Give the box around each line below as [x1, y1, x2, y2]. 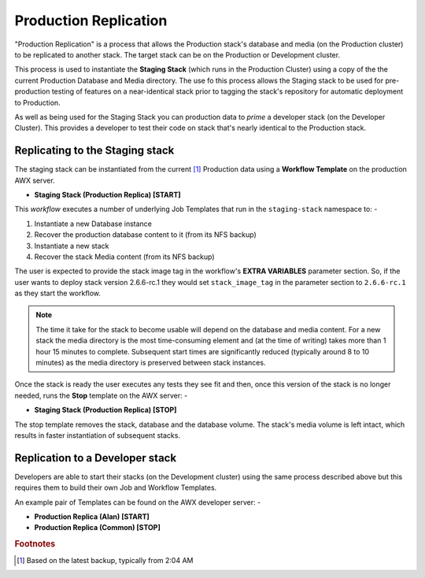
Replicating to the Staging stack [14, 144, 175, 157]
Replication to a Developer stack [14, 451, 177, 465]
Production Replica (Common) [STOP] [34, 523, 161, 532]
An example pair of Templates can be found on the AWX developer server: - [14, 497, 261, 507]
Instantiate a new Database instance [34, 219, 153, 228]
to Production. [14, 98, 61, 107]
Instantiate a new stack [34, 241, 109, 250]
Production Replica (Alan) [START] [34, 512, 150, 521]
